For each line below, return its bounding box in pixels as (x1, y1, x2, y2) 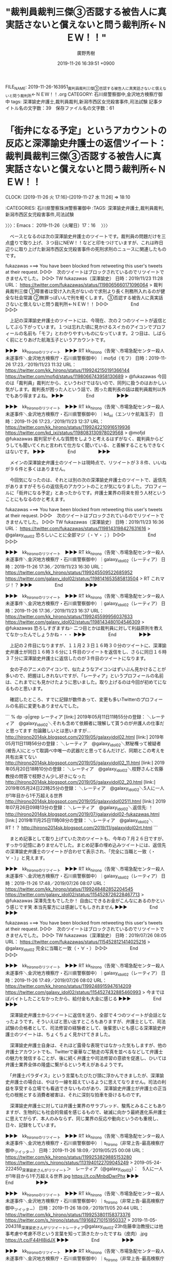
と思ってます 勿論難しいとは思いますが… (5, 727, 91, 733)
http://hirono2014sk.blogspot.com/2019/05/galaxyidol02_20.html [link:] (5, 779, 156, 785)
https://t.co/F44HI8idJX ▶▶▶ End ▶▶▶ (5, 1237, 135, 1243)
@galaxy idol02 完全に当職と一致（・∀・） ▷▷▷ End (5, 945, 138, 953)
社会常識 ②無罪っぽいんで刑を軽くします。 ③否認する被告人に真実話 (14, 295, 163, 301)
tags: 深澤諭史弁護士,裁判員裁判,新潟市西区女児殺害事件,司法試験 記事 (11, 98, 158, 104)
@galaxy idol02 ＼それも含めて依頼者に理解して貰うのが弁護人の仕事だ (18, 720, 165, 727)
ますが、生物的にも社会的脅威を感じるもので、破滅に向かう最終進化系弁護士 (5, 1109, 167, 1115)
